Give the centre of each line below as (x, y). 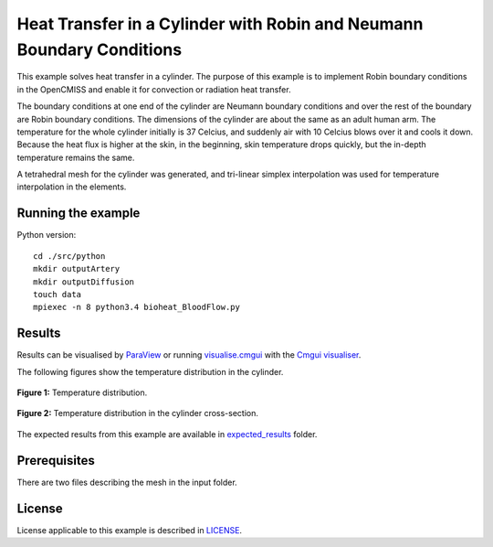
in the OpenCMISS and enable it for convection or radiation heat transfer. (154, 89)
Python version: (47, 235)
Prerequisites (56, 461)
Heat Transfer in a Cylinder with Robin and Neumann (220, 24)
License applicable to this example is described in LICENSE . (129, 530)
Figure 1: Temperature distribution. (82, 392)
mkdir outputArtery (77, 269)
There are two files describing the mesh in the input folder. (127, 482)
